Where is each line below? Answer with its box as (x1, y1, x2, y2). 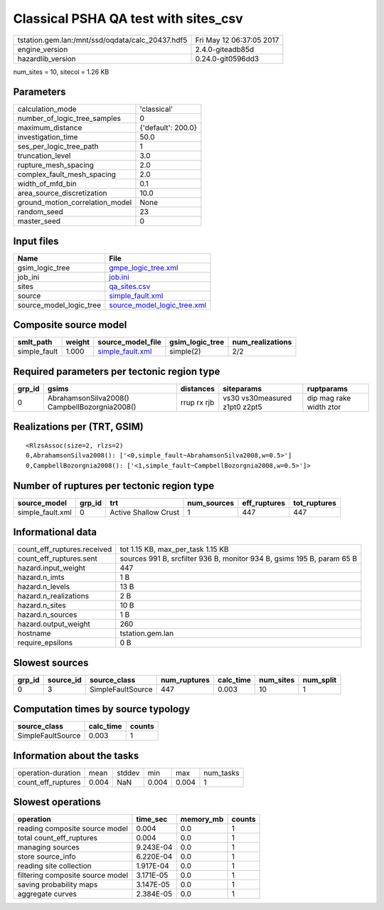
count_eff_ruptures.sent (17, 554, 97, 564)
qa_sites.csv (109, 281, 151, 291)
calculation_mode (17, 104, 78, 114)
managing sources (17, 842, 80, 852)
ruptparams (306, 384, 348, 393)
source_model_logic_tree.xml (109, 300, 206, 309)
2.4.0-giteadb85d (195, 44, 255, 54)
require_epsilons (17, 637, 73, 647)
